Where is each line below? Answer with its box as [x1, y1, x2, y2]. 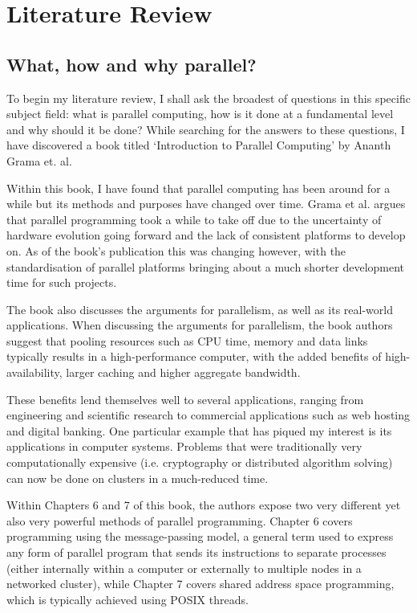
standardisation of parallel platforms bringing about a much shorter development [6, 258, 405, 275]
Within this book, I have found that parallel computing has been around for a [6, 179, 391, 196]
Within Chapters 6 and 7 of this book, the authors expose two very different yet [6, 497, 401, 513]
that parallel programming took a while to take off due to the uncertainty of [6, 210, 382, 227]
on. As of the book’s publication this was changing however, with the [6, 242, 346, 259]
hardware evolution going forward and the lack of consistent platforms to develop [6, 227, 406, 243]
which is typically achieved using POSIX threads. [6, 591, 249, 607]
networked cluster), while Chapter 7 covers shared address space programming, [6, 575, 395, 592]
